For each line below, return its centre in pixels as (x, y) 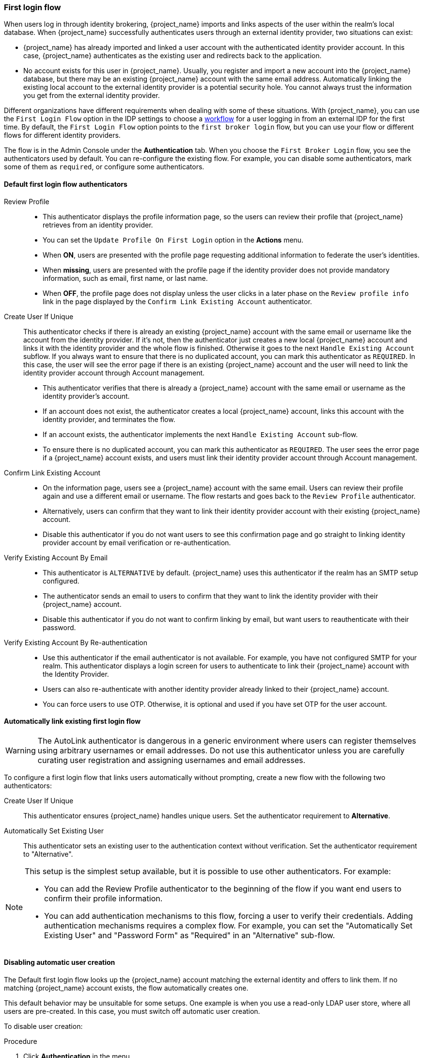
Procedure (21, 1042)
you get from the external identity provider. (92, 96)
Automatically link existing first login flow (72, 721)
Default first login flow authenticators (66, 184)
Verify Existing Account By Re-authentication (76, 642)
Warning (21, 750)
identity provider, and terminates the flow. (109, 419)
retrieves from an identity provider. (98, 225)
